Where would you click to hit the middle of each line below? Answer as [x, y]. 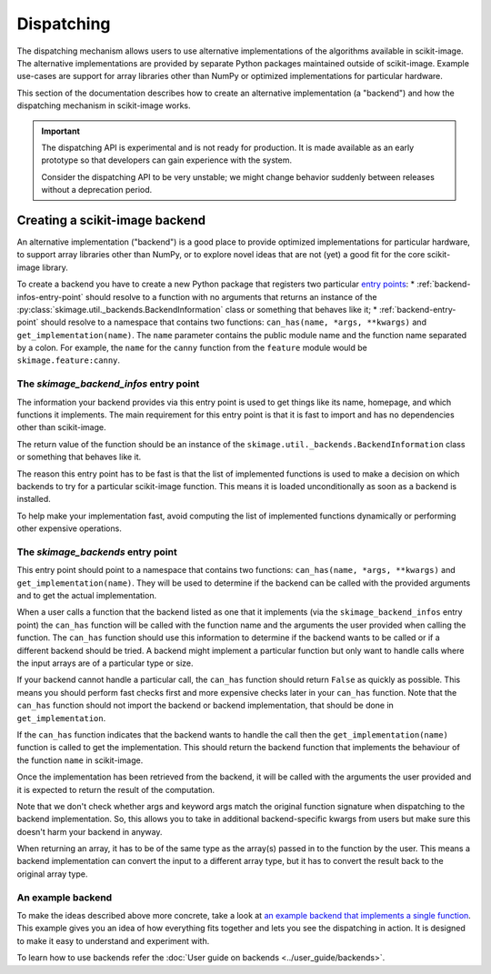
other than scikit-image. [61, 427]
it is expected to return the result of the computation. [116, 789]
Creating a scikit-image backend [111, 220]
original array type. [52, 874]
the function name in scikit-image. [80, 760]
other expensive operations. [69, 528]
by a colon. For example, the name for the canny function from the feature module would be [192, 348]
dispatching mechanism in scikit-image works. [104, 105]
